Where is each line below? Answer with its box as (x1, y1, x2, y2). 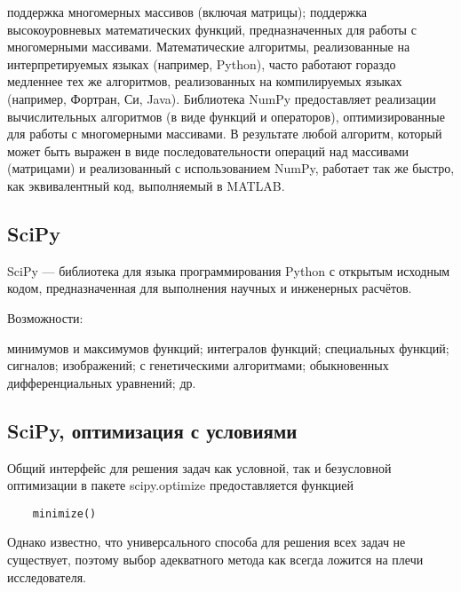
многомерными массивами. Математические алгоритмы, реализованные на (7, 37, 410, 56)
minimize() (32, 507, 97, 520)
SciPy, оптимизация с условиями (7, 416, 298, 444)
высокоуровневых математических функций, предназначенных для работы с (7, 20, 417, 38)
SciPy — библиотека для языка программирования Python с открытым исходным (7, 261, 450, 280)
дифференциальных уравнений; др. (7, 373, 196, 391)
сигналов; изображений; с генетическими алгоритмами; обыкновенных (7, 356, 389, 375)
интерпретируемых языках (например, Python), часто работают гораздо (7, 54, 396, 73)
